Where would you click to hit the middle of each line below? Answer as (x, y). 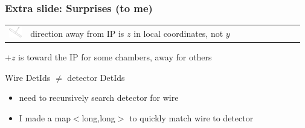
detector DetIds (96, 77)
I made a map (45, 117)
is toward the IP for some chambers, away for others (115, 57)
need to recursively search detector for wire (99, 98)
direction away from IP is (77, 33)
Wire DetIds (28, 77)
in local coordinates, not (178, 33)
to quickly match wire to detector (191, 117)
